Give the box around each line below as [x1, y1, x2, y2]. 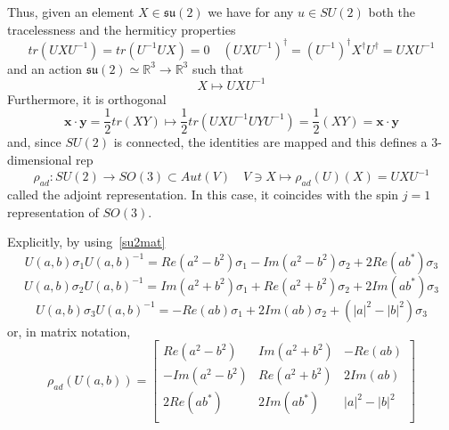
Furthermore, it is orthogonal [7, 89, 167, 108]
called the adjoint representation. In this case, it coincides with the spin [7, 184, 399, 203]
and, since [7, 133, 61, 151]
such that [192, 59, 244, 77]
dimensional [7, 150, 72, 169]
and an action [7, 59, 83, 77]
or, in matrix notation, [7, 321, 131, 340]
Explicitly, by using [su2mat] [7, 232, 166, 251]
